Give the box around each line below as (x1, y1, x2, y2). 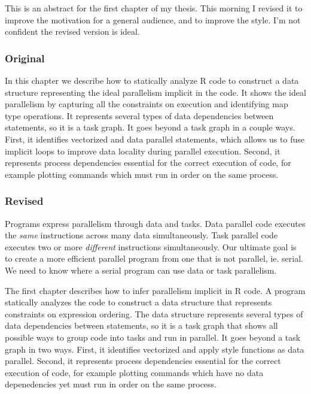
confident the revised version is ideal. (5, 25, 140, 38)
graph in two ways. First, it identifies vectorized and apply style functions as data (5, 343, 304, 355)
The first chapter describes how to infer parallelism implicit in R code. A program (5, 284, 306, 296)
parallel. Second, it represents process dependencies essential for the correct (5, 354, 281, 367)
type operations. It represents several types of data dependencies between (5, 109, 274, 122)
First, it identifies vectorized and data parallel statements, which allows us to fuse (5, 132, 304, 145)
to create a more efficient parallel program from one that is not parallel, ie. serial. (5, 252, 303, 265)
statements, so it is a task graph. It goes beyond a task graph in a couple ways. (5, 121, 295, 134)
